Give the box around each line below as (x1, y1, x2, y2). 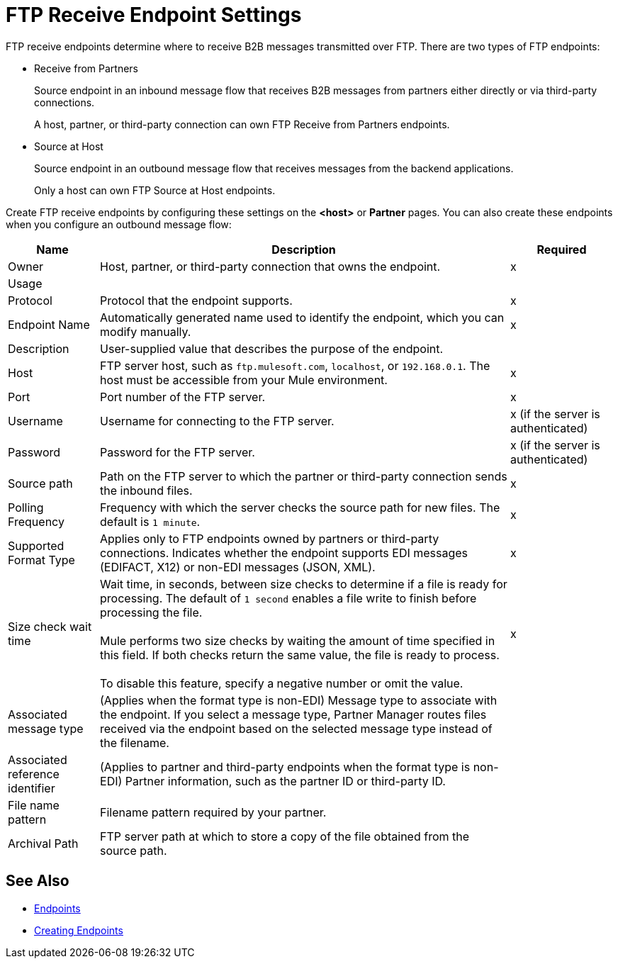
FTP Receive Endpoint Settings (6, 3, 302, 27)
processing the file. (100, 605, 203, 620)
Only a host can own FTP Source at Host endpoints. (34, 184, 276, 196)
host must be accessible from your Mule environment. (100, 372, 388, 387)
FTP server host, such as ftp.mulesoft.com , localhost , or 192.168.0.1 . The (100, 358, 490, 373)
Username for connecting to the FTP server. (100, 413, 335, 428)
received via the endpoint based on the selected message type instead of (100, 721, 493, 736)
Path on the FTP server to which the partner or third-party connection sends (100, 469, 507, 483)
